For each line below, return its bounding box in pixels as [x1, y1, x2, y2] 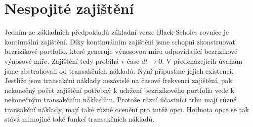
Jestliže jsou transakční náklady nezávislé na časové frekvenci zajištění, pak [4, 75, 232, 85]
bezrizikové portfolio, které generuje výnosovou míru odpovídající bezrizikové [4, 46, 238, 56]
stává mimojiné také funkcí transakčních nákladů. [4, 114, 155, 124]
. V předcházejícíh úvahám [162, 55, 243, 66]
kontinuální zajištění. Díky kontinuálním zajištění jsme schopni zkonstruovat [4, 36, 235, 46]
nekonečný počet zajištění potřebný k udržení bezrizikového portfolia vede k [4, 85, 234, 95]
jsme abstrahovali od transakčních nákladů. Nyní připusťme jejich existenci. [4, 65, 234, 76]
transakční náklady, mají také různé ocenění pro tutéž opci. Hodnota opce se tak [4, 104, 249, 114]
